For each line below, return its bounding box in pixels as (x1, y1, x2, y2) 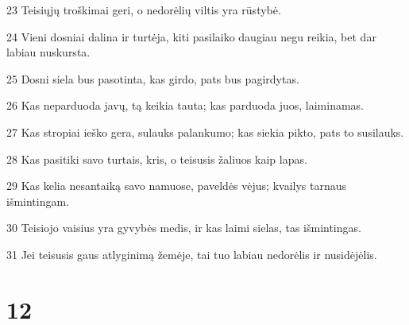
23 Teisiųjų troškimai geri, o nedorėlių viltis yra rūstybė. (6, 2, 281, 17)
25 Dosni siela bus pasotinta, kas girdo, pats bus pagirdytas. (6, 70, 299, 87)
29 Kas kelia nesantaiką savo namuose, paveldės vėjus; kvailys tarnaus (6, 177, 347, 194)
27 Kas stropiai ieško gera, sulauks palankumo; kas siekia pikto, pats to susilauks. (6, 123, 404, 140)
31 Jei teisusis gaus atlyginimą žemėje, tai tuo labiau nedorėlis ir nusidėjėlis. (6, 246, 377, 262)
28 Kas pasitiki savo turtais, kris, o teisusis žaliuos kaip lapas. (6, 150, 307, 167)
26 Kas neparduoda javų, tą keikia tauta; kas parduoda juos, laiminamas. (6, 97, 365, 114)
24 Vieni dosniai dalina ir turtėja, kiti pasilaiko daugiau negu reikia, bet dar (6, 28, 376, 44)
